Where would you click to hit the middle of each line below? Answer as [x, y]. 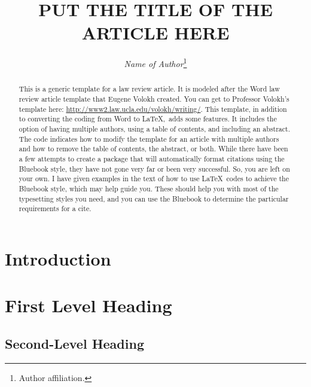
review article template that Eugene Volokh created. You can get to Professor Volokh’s [154, 99]
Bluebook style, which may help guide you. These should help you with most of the [149, 188]
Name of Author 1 [155, 63]
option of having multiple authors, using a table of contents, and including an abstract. [155, 128]
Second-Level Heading [74, 343]
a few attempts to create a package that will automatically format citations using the [152, 158]
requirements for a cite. [55, 208]
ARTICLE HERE [155, 33]
